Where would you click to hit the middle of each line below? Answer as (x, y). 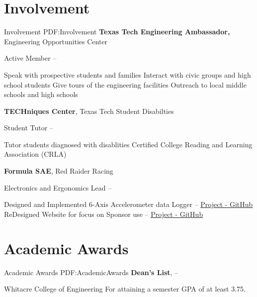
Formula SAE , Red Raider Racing (59, 171)
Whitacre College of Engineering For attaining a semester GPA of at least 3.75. (125, 289)
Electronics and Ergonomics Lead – (58, 187)
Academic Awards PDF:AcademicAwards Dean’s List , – (91, 272)
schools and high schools (41, 94)
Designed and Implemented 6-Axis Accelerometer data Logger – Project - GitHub (128, 204)
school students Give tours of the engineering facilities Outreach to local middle (125, 84)
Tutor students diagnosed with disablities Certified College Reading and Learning (128, 144)
